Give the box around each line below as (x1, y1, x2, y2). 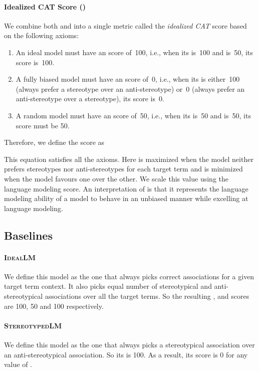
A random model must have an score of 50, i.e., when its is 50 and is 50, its (16, 110, 251, 120)
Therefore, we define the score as (4, 137, 105, 147)
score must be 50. (16, 120, 70, 130)
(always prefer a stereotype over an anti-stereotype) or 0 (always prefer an (16, 83, 245, 94)
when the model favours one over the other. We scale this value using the (4, 173, 228, 183)
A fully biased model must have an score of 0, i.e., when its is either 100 (16, 74, 240, 84)
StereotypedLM (4, 320, 62, 330)
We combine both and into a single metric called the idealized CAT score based (4, 20, 247, 31)
